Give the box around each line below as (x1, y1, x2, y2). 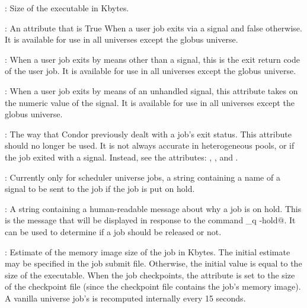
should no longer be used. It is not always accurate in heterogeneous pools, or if (5, 139, 295, 152)
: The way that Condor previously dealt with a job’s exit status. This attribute (5, 127, 292, 140)
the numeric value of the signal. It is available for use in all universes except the (5, 96, 295, 108)
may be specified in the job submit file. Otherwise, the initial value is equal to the (5, 257, 302, 269)
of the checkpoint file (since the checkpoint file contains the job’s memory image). (5, 280, 301, 293)
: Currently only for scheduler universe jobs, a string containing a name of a (5, 171, 280, 183)
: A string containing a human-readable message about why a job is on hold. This (5, 202, 302, 214)
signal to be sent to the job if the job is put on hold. (5, 182, 195, 195)
